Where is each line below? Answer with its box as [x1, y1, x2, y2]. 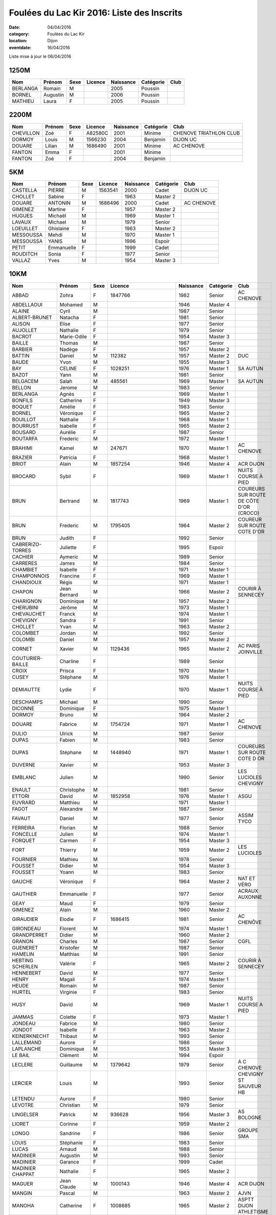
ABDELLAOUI [12, 301, 43, 308]
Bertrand [59, 497, 80, 504]
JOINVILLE [238, 648, 263, 655]
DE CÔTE [238, 497, 259, 504]
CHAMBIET [12, 566, 38, 573]
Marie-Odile [59, 333, 87, 340]
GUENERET [12, 944, 38, 951]
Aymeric [59, 553, 79, 560]
